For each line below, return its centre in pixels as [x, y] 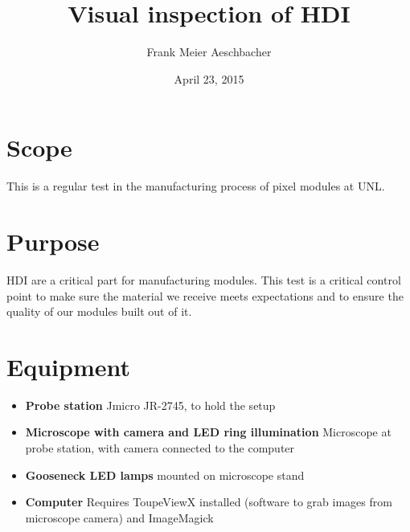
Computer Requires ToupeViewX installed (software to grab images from [209, 502]
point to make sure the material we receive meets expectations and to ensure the [205, 295]
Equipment [68, 366]
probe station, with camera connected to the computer [160, 448]
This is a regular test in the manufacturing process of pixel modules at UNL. [196, 186]
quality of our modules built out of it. [99, 311]
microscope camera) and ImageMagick [119, 517]
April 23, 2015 [209, 78]
